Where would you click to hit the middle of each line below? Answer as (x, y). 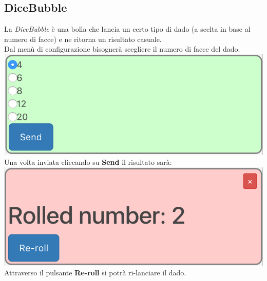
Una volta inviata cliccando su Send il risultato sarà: (88, 162)
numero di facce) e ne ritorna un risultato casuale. (83, 39)
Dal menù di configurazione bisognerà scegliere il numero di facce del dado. (122, 49)
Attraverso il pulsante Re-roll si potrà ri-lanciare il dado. (95, 273)
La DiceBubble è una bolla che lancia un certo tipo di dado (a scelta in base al (127, 29)
